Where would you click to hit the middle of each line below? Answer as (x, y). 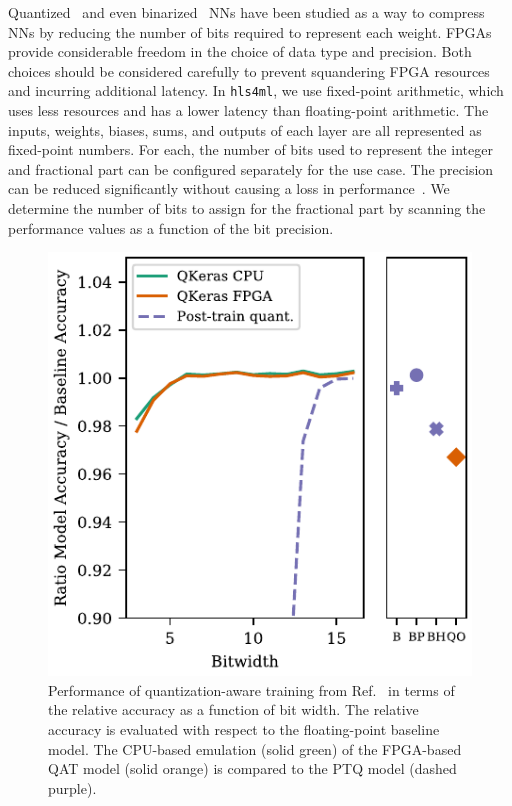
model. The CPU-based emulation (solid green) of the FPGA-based (255, 748)
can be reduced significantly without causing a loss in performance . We (229, 188)
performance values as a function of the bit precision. (171, 227)
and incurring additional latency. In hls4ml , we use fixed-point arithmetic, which (256, 90)
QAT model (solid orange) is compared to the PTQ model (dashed (252, 768)
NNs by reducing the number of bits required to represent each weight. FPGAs (250, 31)
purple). (72, 787)
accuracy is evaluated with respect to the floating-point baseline (244, 728)
